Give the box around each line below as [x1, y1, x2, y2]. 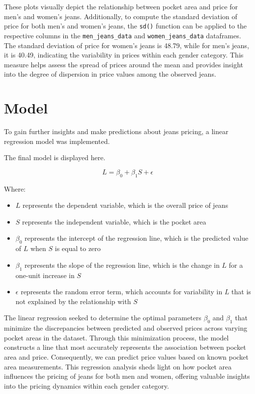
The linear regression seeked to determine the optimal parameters [4, 312, 201, 323]
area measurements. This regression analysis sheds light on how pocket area [4, 361, 232, 371]
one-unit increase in [15, 270, 75, 280]
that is [231, 286, 251, 297]
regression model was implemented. [4, 136, 110, 146]
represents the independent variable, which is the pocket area [22, 216, 206, 226]
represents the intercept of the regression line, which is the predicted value [25, 233, 249, 243]
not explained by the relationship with [15, 296, 131, 306]
